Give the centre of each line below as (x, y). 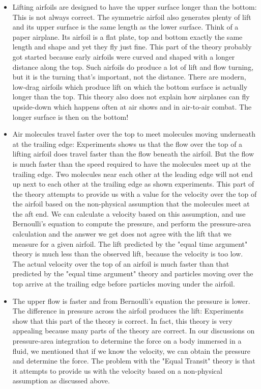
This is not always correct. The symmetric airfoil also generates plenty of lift (132, 17)
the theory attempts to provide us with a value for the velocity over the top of (135, 193)
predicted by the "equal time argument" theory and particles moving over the (133, 274)
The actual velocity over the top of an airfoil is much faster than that (121, 263)
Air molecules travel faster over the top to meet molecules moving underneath (134, 134)
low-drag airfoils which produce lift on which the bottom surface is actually (130, 86)
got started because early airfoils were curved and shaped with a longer (124, 56)
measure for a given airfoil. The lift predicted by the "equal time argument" (130, 243)
